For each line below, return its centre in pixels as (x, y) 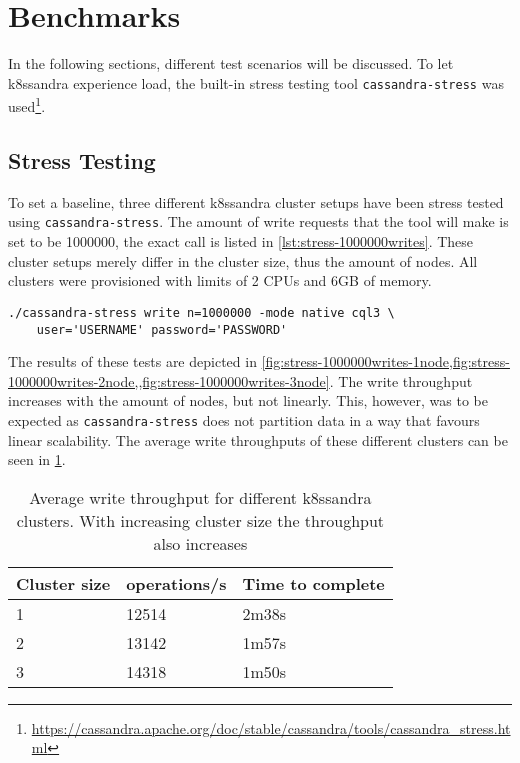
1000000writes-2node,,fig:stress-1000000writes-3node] (169, 380)
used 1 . (27, 105)
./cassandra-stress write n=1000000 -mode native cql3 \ (201, 312)
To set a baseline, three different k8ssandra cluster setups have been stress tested (256, 201)
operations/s (176, 583)
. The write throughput (401, 380)
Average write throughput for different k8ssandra (200, 497)
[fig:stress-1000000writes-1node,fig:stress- (385, 361)
